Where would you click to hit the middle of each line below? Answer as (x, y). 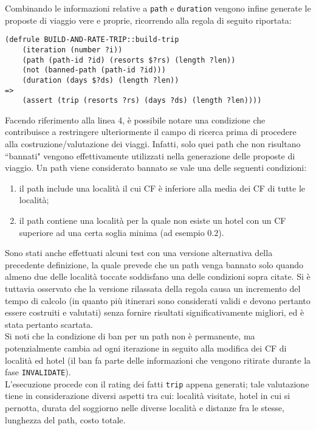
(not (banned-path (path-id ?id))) (94, 70)
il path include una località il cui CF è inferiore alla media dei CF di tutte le (162, 188)
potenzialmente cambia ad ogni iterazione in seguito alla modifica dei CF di (146, 348)
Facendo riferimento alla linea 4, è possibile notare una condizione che (135, 120)
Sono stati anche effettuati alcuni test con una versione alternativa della (139, 253)
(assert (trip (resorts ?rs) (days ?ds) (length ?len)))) (142, 101)
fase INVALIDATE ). (38, 372)
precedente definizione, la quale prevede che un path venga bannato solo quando (154, 264)
